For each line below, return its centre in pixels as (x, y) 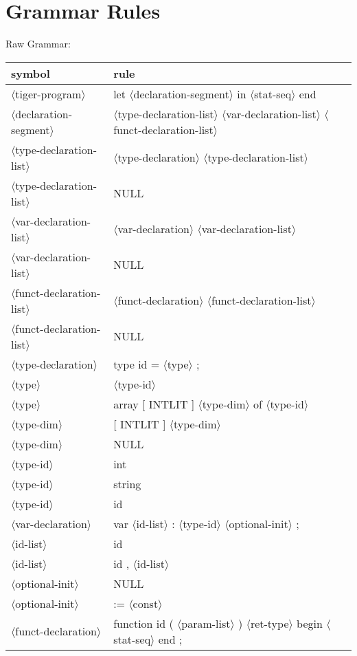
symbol (31, 73)
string (127, 483)
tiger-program (48, 94)
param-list (206, 623)
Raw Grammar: (38, 44)
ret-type (269, 623)
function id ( (143, 623)
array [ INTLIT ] (154, 404)
